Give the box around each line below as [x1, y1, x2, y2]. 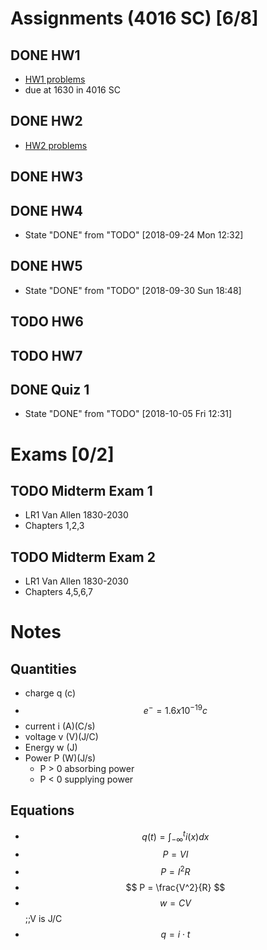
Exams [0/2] [10, 443, 115, 466]
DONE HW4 [10, 202, 84, 219]
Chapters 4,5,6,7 [24, 586, 93, 598]
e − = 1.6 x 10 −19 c [143, 703, 208, 716]
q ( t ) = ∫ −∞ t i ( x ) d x [141, 828, 210, 845]
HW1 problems [24, 73, 86, 85]
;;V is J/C [24, 912, 63, 924]
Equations [10, 802, 75, 819]
